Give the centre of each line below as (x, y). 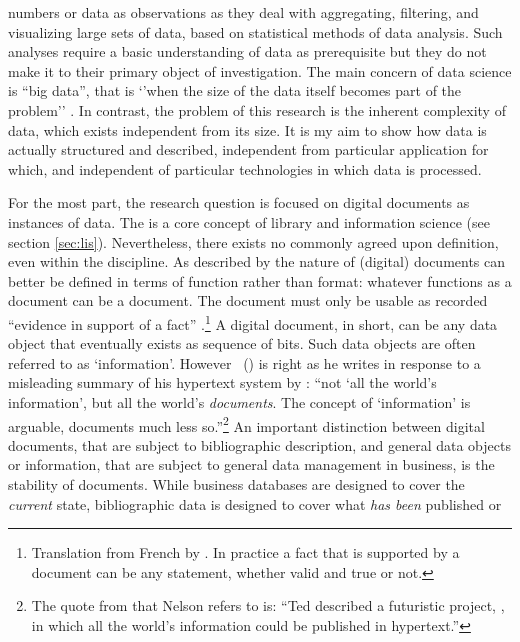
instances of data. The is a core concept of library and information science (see (249, 221)
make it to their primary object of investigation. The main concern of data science (260, 70)
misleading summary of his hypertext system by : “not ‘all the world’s (222, 382)
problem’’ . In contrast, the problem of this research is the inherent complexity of (257, 109)
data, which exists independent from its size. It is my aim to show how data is (247, 129)
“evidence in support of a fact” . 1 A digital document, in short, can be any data (253, 322)
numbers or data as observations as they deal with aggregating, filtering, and (243, 12)
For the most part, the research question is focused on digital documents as (239, 202)
